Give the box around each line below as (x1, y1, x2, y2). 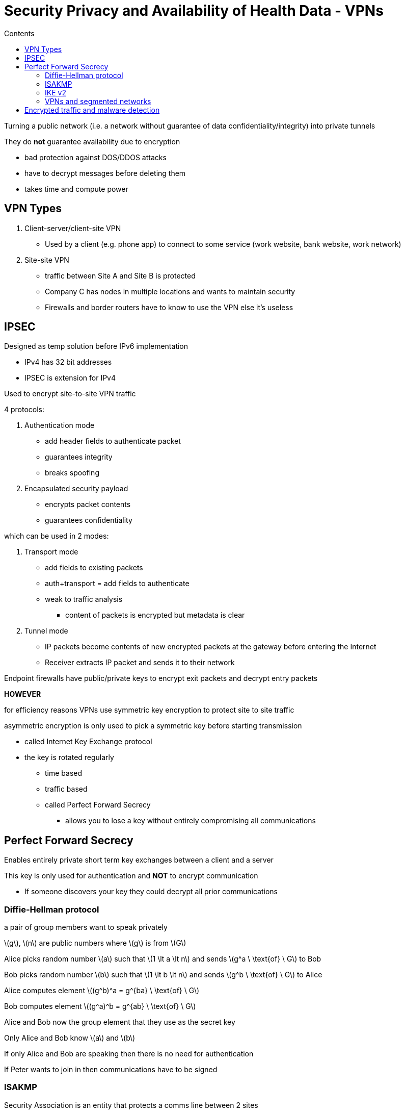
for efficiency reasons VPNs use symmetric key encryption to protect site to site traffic (4, 705, 294, 715)
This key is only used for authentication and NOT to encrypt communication (4, 871, 258, 880)
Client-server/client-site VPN (24, 223, 121, 233)
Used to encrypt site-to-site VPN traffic (4, 389, 136, 398)
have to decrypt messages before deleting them (24, 168, 186, 178)
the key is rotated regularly (24, 753, 114, 762)
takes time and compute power (24, 184, 128, 193)
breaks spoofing (45, 468, 99, 477)
